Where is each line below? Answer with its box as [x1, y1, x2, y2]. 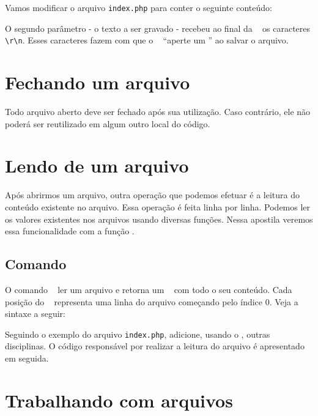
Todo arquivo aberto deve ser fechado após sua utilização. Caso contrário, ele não [5, 105, 311, 118]
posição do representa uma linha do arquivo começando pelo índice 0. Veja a [5, 295, 298, 308]
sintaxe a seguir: [5, 307, 65, 320]
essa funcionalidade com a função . [5, 225, 135, 237]
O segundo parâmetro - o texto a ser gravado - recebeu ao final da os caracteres [5, 21, 311, 34]
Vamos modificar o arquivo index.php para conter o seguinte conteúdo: [5, 1, 272, 13]
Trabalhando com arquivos [5, 387, 233, 412]
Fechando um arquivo [5, 70, 190, 95]
